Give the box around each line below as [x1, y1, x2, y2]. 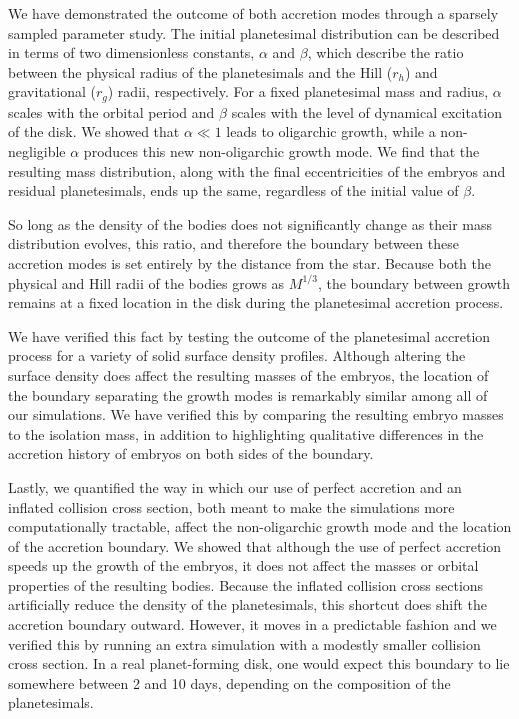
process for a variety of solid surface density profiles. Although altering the [8, 345, 466, 366]
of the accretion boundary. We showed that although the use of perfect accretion [8, 535, 502, 556]
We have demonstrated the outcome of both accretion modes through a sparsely [8, 3, 499, 23]
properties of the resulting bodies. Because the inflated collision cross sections [8, 574, 484, 595]
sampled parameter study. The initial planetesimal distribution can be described [8, 22, 500, 43]
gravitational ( [8, 81, 96, 102]
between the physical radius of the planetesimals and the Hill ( [8, 61, 393, 82]
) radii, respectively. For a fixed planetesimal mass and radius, [107, 81, 489, 102]
